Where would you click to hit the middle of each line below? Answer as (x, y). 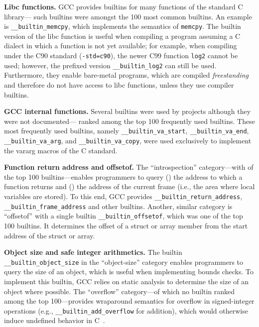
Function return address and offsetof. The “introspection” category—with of (129, 167)
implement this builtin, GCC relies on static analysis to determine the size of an (126, 281)
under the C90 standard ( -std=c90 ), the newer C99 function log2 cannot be (121, 55)
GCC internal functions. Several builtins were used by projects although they (128, 111)
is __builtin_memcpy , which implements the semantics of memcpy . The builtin (123, 26)
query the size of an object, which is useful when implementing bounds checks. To (129, 272)
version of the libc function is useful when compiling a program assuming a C (122, 36)
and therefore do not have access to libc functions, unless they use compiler (119, 84)
